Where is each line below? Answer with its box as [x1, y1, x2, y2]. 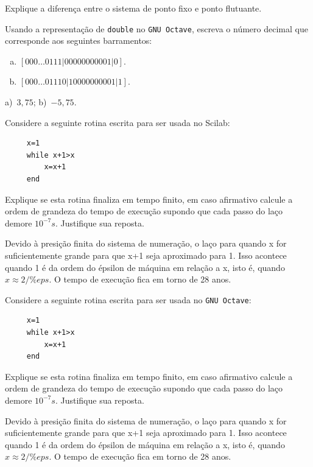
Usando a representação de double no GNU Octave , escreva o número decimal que [5, 22, 308, 35]
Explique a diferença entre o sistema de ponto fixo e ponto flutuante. [5, 2, 262, 14]
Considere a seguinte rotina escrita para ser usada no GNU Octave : [5, 293, 251, 306]
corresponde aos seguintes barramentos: [5, 34, 152, 47]
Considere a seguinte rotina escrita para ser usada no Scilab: [5, 116, 230, 128]
